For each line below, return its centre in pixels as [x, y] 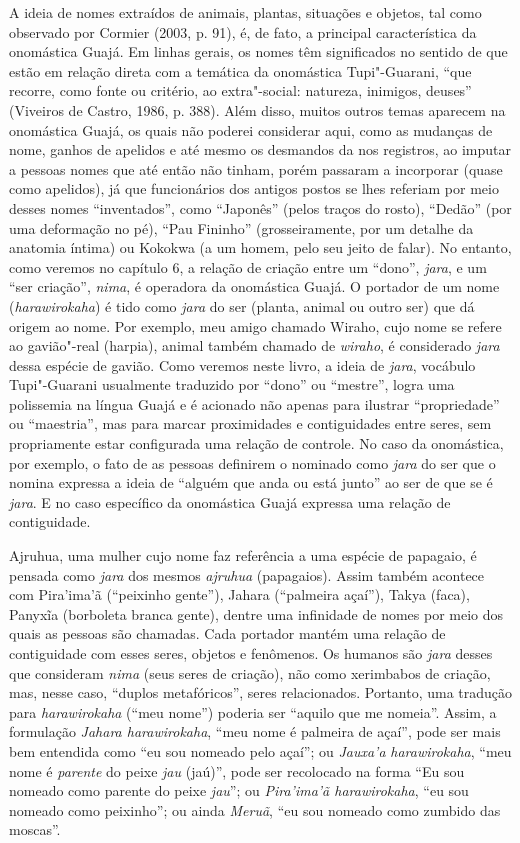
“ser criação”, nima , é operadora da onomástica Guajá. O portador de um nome [254, 286]
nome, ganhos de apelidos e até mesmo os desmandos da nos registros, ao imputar [260, 149]
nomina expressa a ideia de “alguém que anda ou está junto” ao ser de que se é [251, 482]
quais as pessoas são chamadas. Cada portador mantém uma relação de [227, 633]
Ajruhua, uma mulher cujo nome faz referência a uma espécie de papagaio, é [243, 555]
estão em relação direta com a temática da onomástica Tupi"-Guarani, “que [240, 70]
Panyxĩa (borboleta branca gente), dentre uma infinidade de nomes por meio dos [256, 613]
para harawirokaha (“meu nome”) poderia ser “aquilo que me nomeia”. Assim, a [253, 711]
